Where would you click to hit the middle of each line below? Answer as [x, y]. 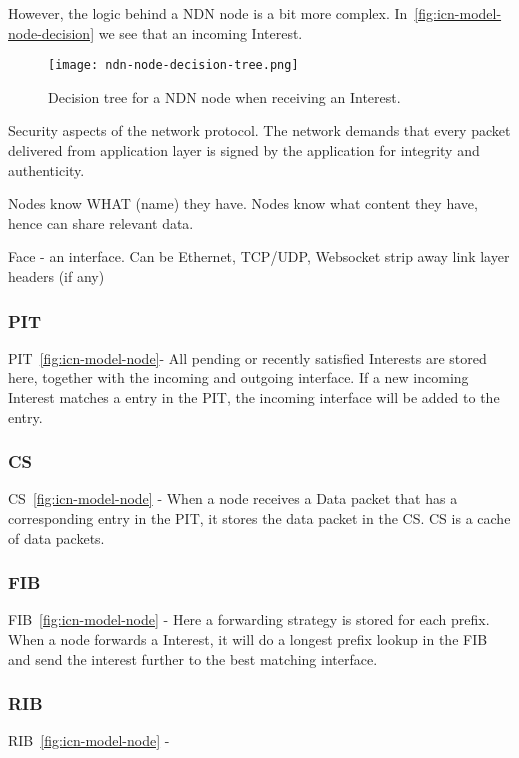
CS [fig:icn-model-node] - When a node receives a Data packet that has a [233, 498]
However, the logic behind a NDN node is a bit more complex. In [208, 13]
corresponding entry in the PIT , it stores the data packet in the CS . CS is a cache [259, 518]
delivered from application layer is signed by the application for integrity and [244, 150]
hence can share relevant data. [101, 222]
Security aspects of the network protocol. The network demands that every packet [259, 130]
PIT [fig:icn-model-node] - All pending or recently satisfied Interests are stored [247, 357]
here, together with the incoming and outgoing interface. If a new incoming [238, 377]
